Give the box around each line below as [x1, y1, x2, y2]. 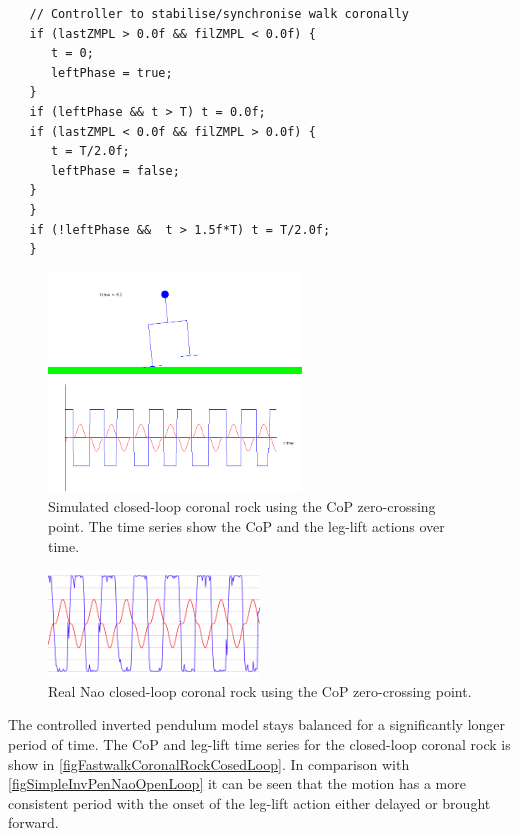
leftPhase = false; [50, 163, 180, 178]
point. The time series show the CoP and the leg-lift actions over [48, 516, 445, 537]
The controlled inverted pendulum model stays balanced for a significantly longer [8, 714, 506, 735]
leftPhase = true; [50, 65, 173, 80]
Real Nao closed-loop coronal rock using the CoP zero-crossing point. [48, 680, 472, 701]
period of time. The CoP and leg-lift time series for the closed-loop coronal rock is [8, 734, 511, 755]
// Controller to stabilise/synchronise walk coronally [29, 7, 409, 21]
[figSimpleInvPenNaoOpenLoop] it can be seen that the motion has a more [8, 773, 466, 794]
